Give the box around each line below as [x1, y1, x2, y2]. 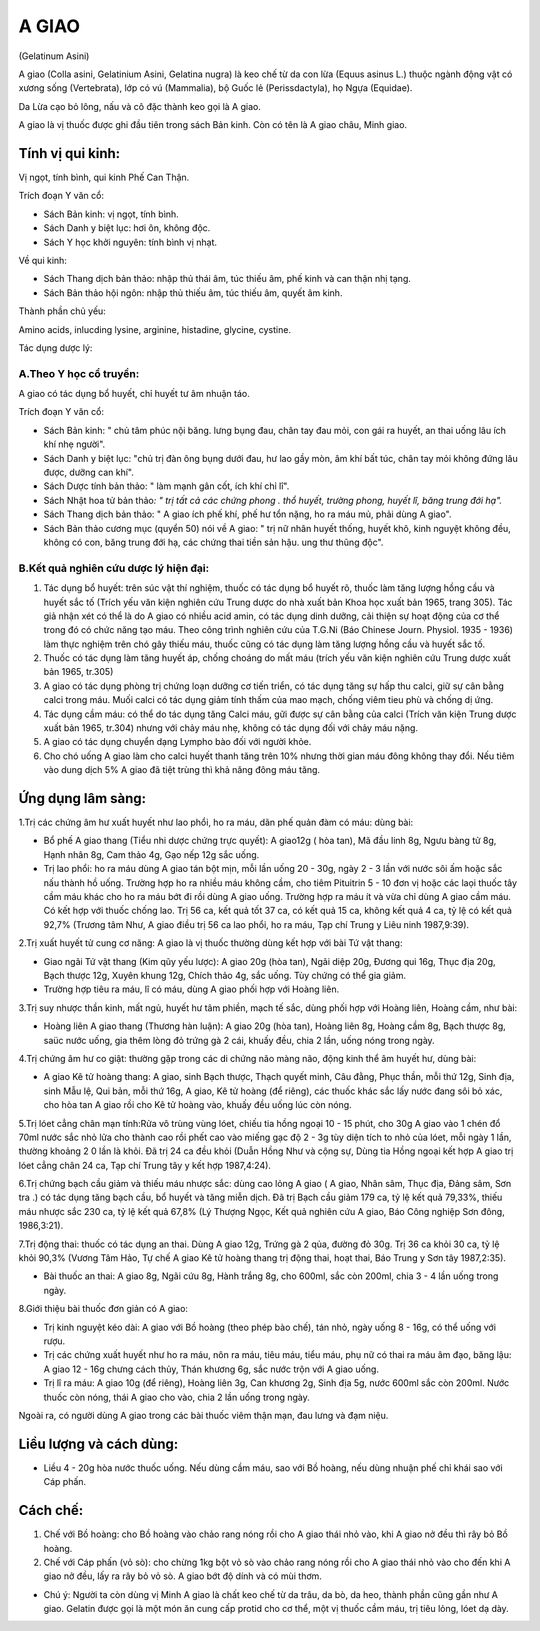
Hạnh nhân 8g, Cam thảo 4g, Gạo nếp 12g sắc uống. [43, 848, 260, 860]
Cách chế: [18, 1502, 84, 1519]
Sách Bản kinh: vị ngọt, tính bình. [43, 208, 179, 220]
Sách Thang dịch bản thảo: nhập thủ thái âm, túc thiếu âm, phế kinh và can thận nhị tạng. [43, 273, 412, 285]
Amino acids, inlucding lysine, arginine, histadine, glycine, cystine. [18, 323, 292, 335]
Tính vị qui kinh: [18, 145, 121, 162]
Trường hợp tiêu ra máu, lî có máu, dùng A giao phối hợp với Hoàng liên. [43, 983, 340, 995]
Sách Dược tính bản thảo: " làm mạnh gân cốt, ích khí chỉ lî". [43, 480, 290, 492]
